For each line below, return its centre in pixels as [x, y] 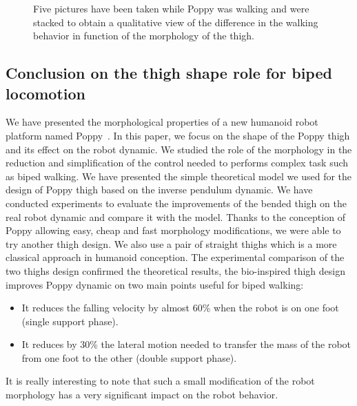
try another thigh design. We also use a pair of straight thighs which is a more [171, 243]
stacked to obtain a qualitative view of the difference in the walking [176, 22]
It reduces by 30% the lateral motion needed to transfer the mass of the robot [186, 344]
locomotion [46, 93]
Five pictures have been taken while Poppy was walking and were [171, 8]
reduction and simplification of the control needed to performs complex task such [177, 163]
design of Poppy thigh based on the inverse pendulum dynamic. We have [159, 190]
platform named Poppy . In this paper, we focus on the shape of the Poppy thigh [178, 135]
